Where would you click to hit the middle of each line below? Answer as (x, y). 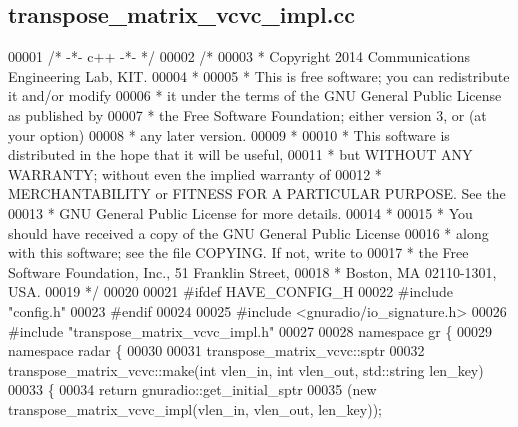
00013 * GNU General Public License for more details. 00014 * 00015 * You (240, 212)
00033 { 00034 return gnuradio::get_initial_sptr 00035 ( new (192, 389)
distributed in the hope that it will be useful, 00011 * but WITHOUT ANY (240, 154)
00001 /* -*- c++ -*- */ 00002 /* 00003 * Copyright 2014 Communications (239, 56)
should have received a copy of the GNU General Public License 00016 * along (248, 232)
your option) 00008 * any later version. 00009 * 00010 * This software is (229, 134)
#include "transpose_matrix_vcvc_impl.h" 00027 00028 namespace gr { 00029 (250, 330)
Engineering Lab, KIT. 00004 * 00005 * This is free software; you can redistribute (259, 75)
